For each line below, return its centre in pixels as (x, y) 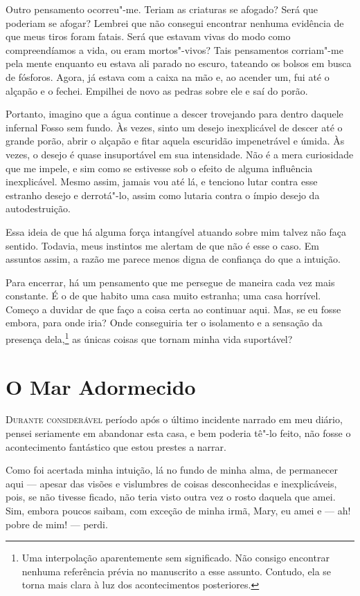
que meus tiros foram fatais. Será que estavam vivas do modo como (148, 36)
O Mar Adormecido (101, 386)
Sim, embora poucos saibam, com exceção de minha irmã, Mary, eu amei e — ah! (178, 510)
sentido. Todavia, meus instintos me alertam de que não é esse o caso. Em (162, 245)
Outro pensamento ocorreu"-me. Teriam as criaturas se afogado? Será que (162, 9)
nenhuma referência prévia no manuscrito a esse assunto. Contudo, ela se (177, 571)
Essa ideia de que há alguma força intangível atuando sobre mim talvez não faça (176, 231)
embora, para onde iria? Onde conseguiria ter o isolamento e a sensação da (164, 323)
